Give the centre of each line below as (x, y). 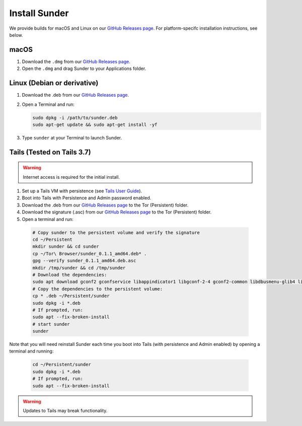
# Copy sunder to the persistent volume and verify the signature (116, 232)
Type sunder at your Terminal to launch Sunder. (72, 137)
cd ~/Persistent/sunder (62, 365)
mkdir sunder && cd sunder (66, 246)
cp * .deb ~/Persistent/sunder (71, 296)
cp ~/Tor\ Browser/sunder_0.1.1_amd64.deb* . (90, 254)
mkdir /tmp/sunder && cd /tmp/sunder (79, 268)
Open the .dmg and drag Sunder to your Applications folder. (84, 68)
